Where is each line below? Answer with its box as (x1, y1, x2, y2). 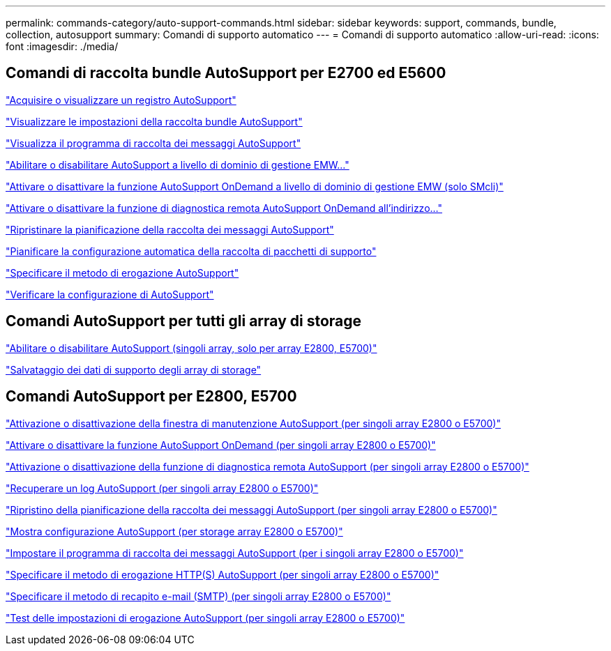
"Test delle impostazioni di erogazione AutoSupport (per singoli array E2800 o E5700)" (6, 611, 405, 624)
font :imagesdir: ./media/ (6, 40, 119, 52)
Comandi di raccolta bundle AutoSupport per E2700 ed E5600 (6, 64, 446, 82)
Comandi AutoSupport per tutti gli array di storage (6, 312, 362, 330)
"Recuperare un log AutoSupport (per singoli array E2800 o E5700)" (6, 482, 319, 494)
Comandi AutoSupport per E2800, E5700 (6, 388, 297, 406)
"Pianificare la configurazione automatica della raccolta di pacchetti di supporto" (6, 245, 377, 257)
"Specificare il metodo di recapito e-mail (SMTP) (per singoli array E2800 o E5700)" (6, 590, 391, 602)
